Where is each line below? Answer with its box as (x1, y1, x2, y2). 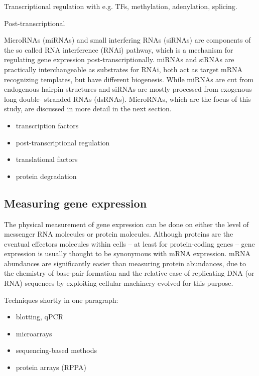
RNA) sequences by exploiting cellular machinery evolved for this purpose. (4, 278, 233, 288)
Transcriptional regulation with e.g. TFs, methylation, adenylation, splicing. (4, 1, 237, 11)
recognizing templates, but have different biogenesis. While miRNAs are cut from (4, 74, 254, 84)
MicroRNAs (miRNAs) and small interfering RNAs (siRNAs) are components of (4, 35, 251, 45)
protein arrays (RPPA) (16, 362, 86, 372)
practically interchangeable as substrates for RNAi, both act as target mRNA (4, 64, 243, 74)
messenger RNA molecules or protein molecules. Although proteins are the (4, 229, 233, 239)
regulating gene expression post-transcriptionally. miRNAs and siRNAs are (4, 54, 234, 65)
